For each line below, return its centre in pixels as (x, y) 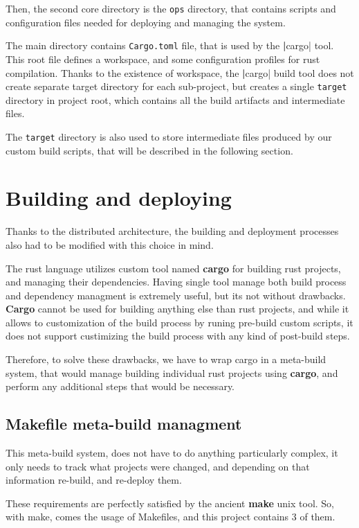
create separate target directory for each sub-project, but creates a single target (176, 86)
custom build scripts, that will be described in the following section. (149, 150)
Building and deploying (119, 198)
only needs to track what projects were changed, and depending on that (158, 466)
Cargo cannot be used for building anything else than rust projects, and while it (177, 309)
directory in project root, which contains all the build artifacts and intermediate (175, 99)
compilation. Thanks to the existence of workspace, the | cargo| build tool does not (180, 72)
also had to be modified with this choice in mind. (110, 244)
